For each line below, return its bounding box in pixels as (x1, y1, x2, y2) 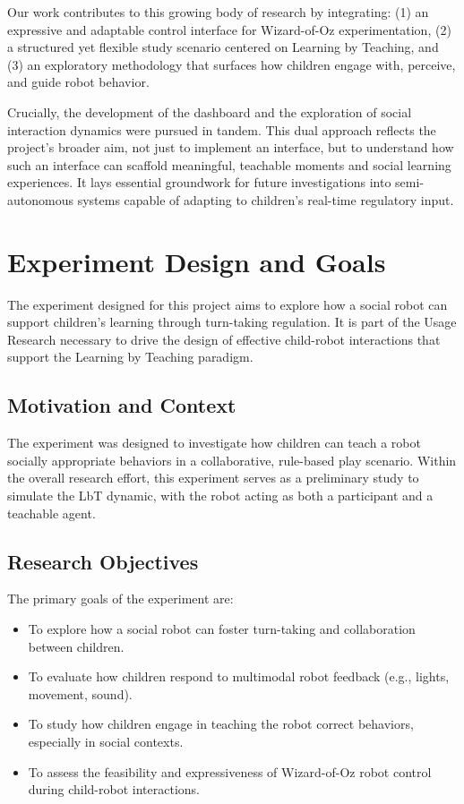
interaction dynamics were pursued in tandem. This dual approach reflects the (7, 120, 436, 139)
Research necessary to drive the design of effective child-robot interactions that (7, 329, 441, 348)
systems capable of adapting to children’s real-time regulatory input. (77, 190, 454, 209)
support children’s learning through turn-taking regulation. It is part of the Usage (7, 312, 457, 331)
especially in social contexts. (28, 731, 184, 750)
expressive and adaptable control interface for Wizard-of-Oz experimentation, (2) (7, 20, 451, 38)
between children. (28, 637, 125, 655)
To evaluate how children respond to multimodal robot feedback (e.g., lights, (28, 667, 450, 686)
